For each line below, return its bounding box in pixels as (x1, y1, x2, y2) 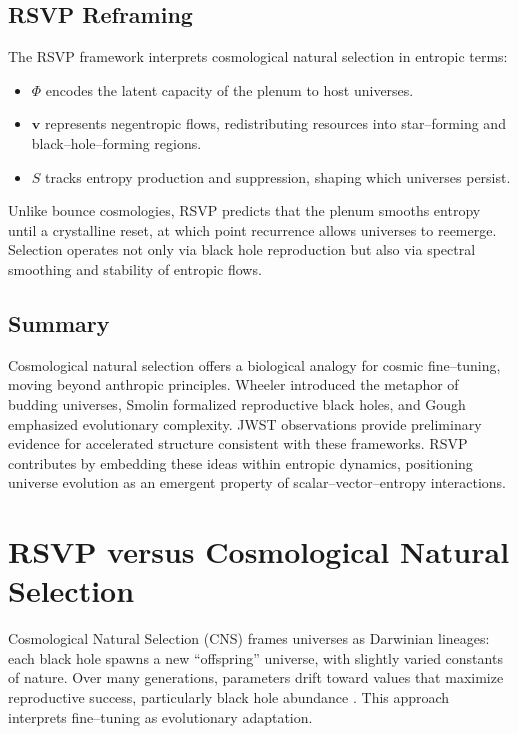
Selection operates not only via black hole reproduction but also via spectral (8, 239, 476, 260)
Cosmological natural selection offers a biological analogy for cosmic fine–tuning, (8, 354, 501, 375)
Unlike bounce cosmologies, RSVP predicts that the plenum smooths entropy (8, 200, 481, 221)
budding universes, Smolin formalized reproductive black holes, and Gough (8, 393, 466, 414)
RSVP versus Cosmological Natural (8, 531, 510, 572)
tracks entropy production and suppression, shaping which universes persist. (45, 166, 511, 187)
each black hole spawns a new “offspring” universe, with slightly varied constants (8, 647, 503, 668)
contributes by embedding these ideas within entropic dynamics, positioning (8, 452, 473, 473)
